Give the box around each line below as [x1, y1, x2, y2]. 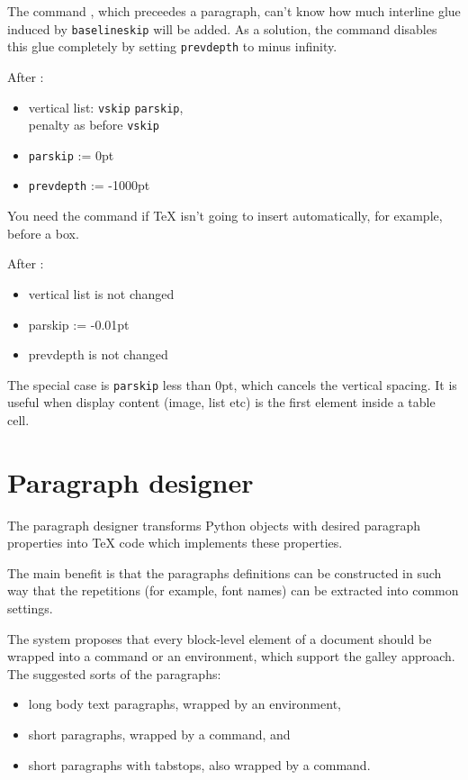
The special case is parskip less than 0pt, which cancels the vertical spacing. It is [7, 375, 457, 394]
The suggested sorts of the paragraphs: [7, 664, 221, 683]
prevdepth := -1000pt [28, 176, 150, 195]
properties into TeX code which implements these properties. [7, 533, 343, 552]
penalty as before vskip [28, 115, 159, 134]
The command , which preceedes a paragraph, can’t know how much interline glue [7, 2, 461, 20]
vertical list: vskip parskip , [28, 97, 184, 116]
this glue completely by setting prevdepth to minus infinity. [7, 37, 337, 56]
